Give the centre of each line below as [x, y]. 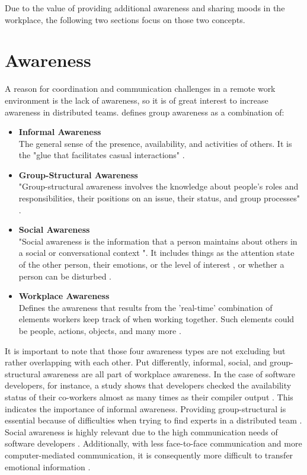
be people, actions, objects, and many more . [100, 330]
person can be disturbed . [65, 276]
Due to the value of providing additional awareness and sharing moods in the [145, 8]
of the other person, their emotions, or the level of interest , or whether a [151, 264]
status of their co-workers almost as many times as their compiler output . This [149, 397]
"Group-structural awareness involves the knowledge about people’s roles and [159, 186]
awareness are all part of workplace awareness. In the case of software [169, 373]
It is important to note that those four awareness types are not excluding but [145, 350]
